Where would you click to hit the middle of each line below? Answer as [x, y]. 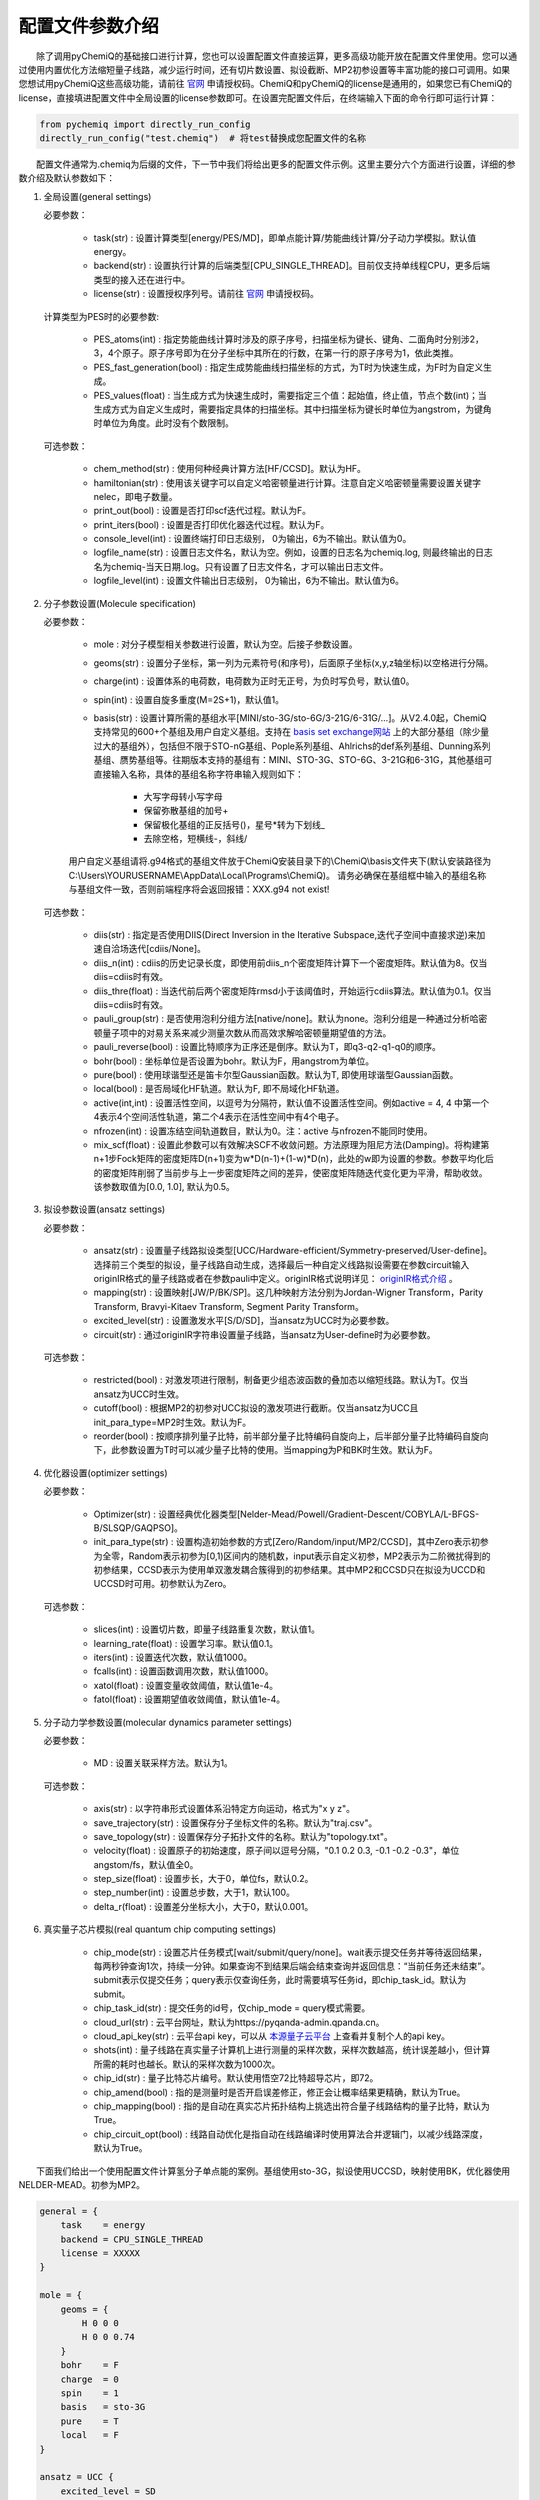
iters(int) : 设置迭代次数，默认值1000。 [173, 1657]
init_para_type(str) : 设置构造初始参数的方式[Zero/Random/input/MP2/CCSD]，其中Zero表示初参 [291, 1542]
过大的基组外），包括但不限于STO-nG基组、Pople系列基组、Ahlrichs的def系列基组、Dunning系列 [292, 746]
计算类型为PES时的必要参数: [101, 316]
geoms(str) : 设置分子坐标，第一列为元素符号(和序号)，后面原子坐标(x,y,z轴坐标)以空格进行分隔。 [293, 662]
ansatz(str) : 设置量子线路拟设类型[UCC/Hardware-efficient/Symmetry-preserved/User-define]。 [293, 1251]
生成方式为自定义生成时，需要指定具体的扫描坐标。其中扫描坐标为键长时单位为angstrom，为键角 [292, 409]
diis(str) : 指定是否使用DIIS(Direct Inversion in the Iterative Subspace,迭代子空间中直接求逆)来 [285, 935]
